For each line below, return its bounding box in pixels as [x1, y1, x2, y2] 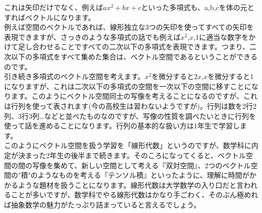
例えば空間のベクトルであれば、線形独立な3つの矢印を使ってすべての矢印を [4, 22, 254, 32]
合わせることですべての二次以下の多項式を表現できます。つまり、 [32, 41, 250, 52]
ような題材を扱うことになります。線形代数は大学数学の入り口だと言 [18, 179, 244, 190]
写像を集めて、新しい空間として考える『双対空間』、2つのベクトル [32, 160, 251, 170]
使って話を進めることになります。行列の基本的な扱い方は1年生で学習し [4, 120, 240, 131]
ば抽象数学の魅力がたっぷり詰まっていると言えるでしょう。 [4, 199, 201, 209]
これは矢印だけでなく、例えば [4, 2, 103, 12]
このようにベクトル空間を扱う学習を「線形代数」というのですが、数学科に [4, 140, 251, 151]
